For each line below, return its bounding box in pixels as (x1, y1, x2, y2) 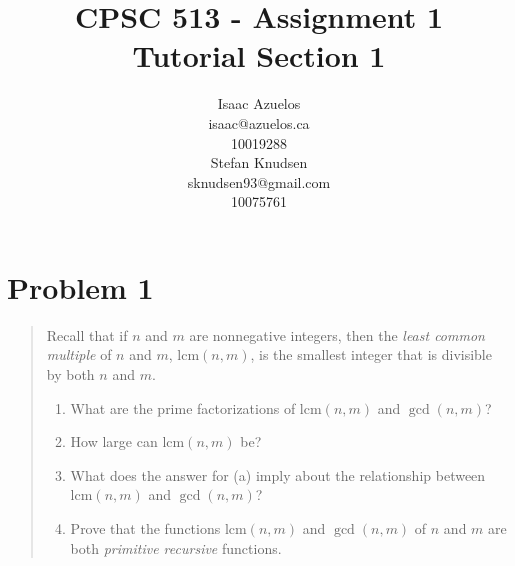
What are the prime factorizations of (70, 397, 296, 418)
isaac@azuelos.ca (208, 112, 310, 133)
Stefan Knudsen (210, 152, 308, 173)
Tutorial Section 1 (132, 35, 386, 76)
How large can (70, 431, 158, 452)
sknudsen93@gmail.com (187, 171, 331, 192)
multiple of (46, 344, 112, 365)
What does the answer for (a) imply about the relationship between (70, 464, 486, 485)
